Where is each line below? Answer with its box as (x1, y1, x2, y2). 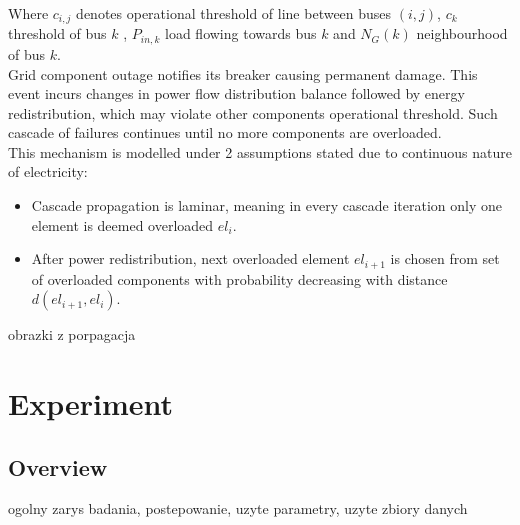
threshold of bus (8, 23, 107, 44)
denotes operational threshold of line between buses (76, 3, 392, 23)
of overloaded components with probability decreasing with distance (31, 268, 448, 289)
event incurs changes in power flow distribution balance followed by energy (8, 83, 465, 104)
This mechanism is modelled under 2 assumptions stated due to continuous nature (8, 141, 512, 162)
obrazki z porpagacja (8, 324, 136, 345)
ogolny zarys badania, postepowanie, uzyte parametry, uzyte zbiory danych (8, 498, 468, 519)
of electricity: (8, 161, 88, 182)
